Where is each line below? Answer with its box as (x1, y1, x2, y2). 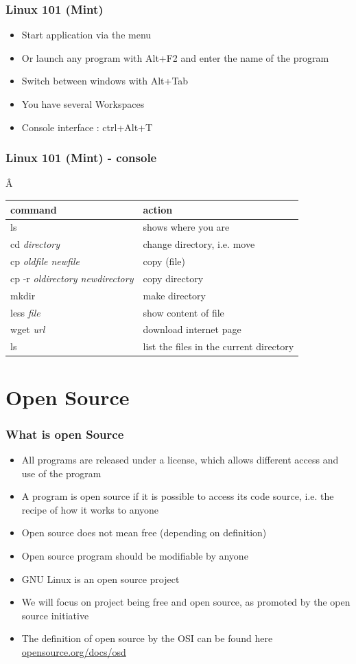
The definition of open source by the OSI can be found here (21, 631, 273, 645)
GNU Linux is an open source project (21, 571, 180, 586)
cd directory (10, 237, 60, 251)
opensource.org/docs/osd (21, 644, 126, 659)
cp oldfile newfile (10, 254, 80, 268)
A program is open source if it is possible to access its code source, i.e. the (21, 489, 334, 503)
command (10, 202, 57, 216)
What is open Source (5, 425, 124, 442)
